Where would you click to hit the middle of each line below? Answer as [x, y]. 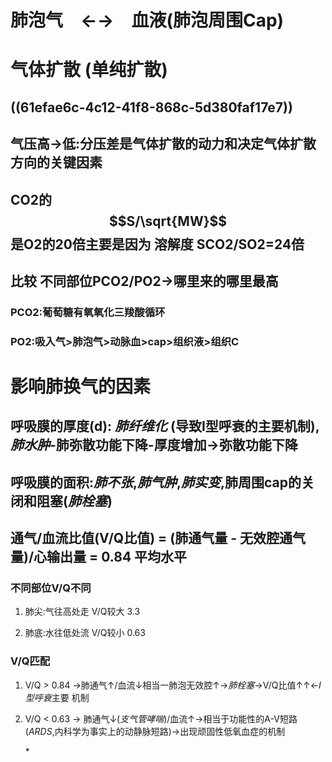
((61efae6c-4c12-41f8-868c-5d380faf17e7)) [151, 107]
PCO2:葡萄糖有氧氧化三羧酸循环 [88, 312]
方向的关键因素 [56, 162]
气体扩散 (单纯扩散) [89, 70]
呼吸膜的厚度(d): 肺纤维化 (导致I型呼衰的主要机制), [165, 426]
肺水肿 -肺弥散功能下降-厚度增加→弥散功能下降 [154, 445]
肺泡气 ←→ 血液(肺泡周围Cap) [147, 20]
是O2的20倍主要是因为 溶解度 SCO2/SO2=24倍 [157, 244]
